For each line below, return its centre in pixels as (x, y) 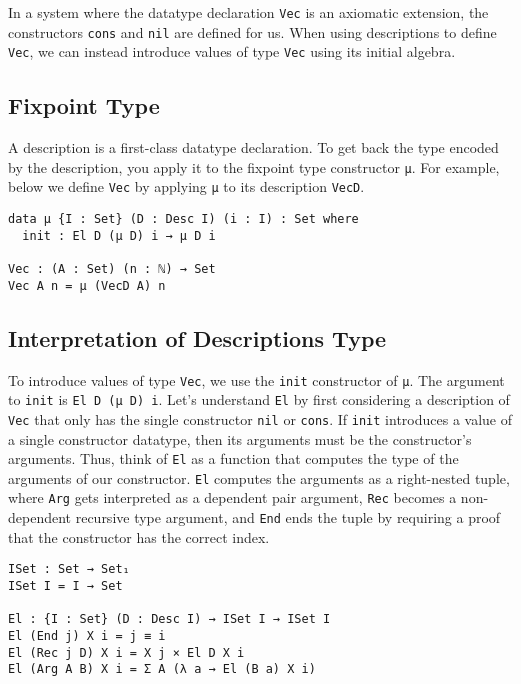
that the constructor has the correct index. (139, 536)
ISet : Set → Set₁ (69, 569)
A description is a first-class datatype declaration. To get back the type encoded (253, 147)
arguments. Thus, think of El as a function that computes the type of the (233, 458)
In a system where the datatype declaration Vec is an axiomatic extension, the (248, 12)
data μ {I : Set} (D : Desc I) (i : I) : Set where (183, 219)
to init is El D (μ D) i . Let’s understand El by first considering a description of (259, 399)
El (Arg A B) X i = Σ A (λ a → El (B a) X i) (162, 669)
